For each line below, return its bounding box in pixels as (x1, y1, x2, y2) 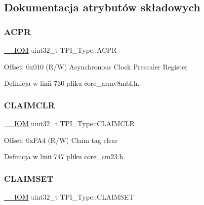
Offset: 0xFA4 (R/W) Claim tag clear (4, 135, 118, 145)
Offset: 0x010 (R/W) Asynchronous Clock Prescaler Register (4, 61, 188, 71)
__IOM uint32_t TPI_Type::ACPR (4, 45, 117, 55)
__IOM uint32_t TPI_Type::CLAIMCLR (4, 118, 135, 128)
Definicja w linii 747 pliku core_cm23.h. (4, 151, 125, 162)
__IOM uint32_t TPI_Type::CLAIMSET (4, 192, 134, 202)
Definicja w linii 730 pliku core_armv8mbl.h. (4, 78, 140, 88)
